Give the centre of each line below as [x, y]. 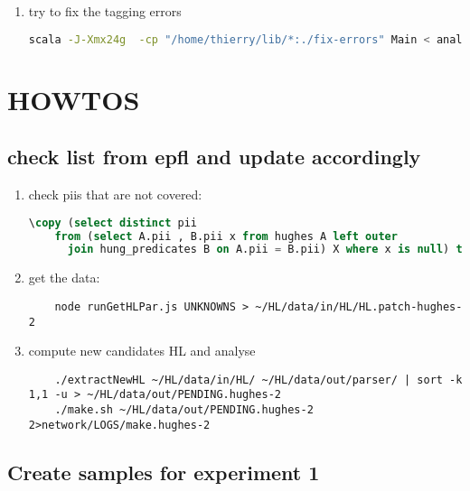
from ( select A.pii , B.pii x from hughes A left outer [226, 236]
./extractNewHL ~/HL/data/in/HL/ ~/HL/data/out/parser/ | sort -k [258, 380]
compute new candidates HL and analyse [142, 351]
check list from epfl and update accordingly [214, 157]
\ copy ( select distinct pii [113, 222]
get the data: [64, 278]
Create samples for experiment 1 [164, 472]
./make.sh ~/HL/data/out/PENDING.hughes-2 [184, 410]
